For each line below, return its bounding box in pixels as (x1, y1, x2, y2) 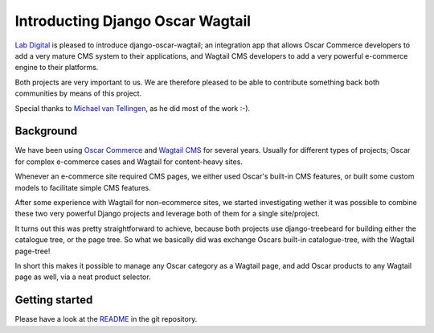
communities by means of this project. (14, 88, 142, 98)
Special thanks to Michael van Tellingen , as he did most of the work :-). (14, 103, 251, 113)
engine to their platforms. (14, 63, 99, 72)
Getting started (14, 294, 93, 307)
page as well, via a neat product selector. (14, 272, 152, 282)
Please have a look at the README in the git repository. (14, 314, 198, 324)
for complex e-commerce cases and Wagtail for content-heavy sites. (14, 157, 243, 166)
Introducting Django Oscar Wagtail (14, 12, 252, 30)
